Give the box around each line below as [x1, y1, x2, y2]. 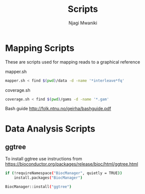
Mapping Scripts [5, 42, 75, 54]
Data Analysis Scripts [5, 123, 95, 134]
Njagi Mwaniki [68, 20, 98, 26]
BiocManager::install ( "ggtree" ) [5, 185, 72, 190]
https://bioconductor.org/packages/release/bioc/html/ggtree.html [5, 161, 138, 167]
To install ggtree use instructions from [5, 156, 82, 162]
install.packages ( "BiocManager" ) [14, 175, 83, 181]
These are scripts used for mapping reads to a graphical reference [5, 59, 141, 65]
